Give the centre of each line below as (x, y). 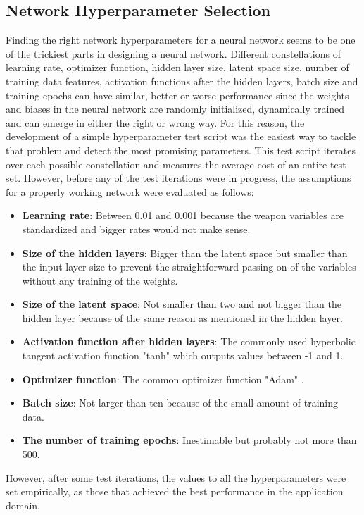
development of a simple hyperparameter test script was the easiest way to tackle (181, 136)
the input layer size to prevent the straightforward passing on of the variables (189, 267)
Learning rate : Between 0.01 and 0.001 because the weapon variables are (183, 215)
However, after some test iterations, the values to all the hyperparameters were (176, 477)
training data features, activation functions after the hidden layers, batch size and (182, 81)
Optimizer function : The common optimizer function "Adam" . (163, 379)
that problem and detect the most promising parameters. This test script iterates (181, 150)
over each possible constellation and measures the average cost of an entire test (176, 164)
